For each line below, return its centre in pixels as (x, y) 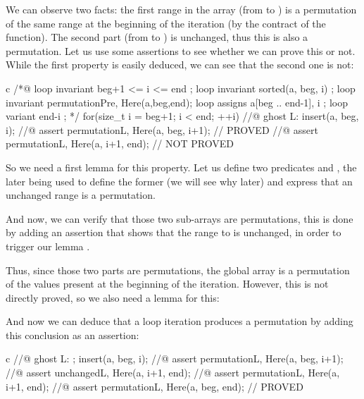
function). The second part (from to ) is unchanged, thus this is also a (157, 37)
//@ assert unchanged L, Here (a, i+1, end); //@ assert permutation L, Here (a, (173, 373)
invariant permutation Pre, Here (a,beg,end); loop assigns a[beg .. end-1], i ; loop (177, 102)
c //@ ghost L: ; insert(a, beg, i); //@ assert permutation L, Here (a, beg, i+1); (175, 358)
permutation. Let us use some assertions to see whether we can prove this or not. (181, 50)
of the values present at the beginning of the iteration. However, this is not (167, 284)
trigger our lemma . (48, 246)
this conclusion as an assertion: (73, 334)
